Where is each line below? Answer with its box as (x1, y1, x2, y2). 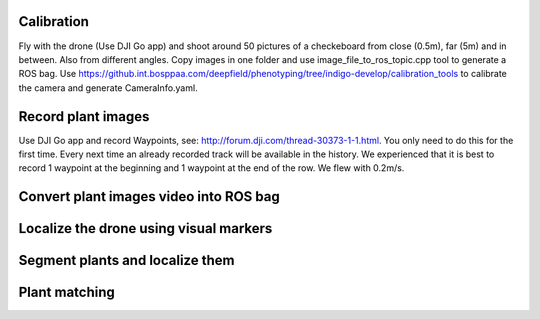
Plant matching (18, 284, 115, 301)
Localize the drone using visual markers (18, 220, 273, 237)
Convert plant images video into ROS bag (18, 188, 280, 205)
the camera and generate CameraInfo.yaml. (18, 81, 199, 94)
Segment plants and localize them (18, 252, 235, 269)
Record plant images (18, 108, 150, 125)
